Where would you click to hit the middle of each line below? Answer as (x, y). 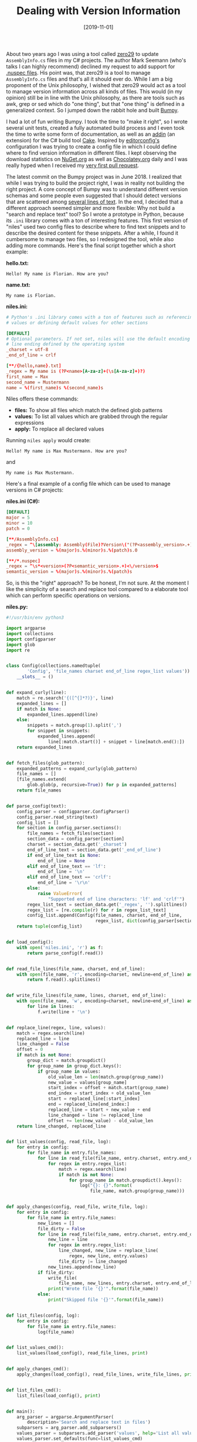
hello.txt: (18, 263)
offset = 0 (30, 1050)
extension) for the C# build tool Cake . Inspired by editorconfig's (83, 140)
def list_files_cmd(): (34, 1390)
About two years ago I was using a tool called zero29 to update (82, 54)
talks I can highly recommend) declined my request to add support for (91, 66)
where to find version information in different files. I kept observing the (91, 153)
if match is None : (39, 709)
